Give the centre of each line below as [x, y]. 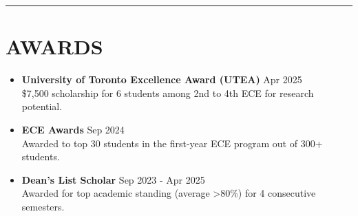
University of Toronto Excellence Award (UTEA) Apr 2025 [162, 79]
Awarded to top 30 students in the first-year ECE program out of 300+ [172, 143]
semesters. [43, 206]
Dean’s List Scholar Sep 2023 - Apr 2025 [113, 179]
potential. [42, 106]
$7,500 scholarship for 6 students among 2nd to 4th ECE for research [168, 93]
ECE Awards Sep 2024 [73, 129]
